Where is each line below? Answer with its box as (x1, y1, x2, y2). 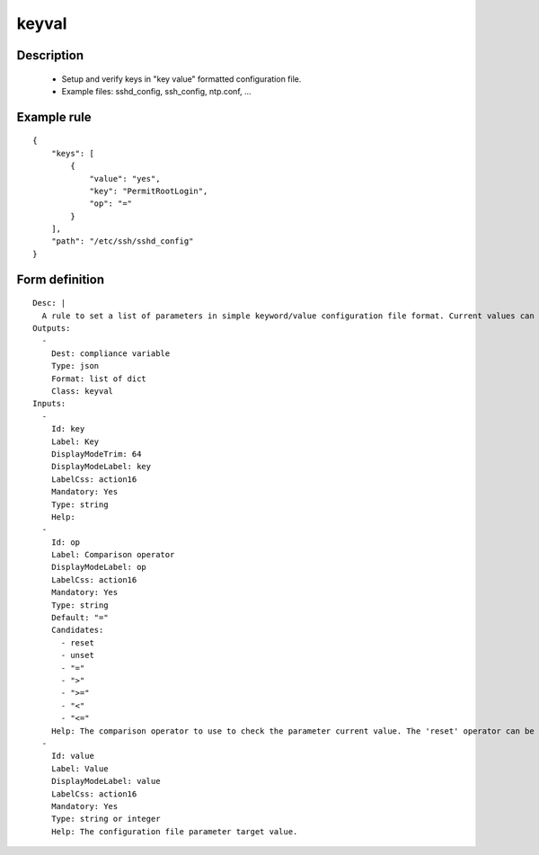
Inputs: (32, 398, 66, 409)
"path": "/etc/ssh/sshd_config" (50, 236, 194, 246)
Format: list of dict (50, 373, 147, 384)
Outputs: (32, 324, 71, 334)
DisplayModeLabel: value (50, 776, 161, 787)
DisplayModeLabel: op (50, 562, 147, 573)
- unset (60, 650, 94, 661)
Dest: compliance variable (50, 348, 171, 359)
